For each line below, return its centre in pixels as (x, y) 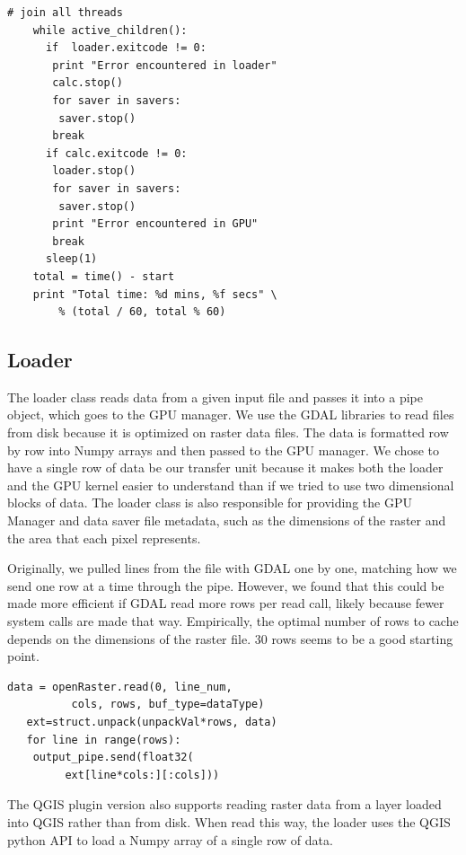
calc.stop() (88, 83)
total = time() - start (104, 276)
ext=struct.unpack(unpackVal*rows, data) (152, 722)
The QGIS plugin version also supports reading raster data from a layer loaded (224, 804)
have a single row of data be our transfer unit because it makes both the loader (225, 467)
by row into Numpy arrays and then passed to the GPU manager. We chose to (224, 450)
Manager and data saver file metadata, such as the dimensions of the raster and (227, 520)
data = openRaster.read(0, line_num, (120, 687)
